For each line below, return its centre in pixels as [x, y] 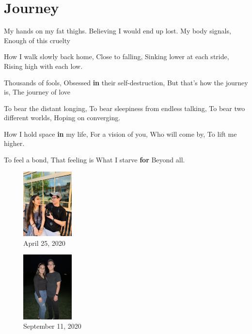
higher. [14, 143]
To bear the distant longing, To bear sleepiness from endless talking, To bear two [125, 108]
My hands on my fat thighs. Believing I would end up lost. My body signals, [118, 31]
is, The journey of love [37, 92]
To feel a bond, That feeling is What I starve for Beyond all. [94, 160]
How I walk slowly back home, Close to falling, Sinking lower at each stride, [117, 56]
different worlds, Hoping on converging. [62, 118]
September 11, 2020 [52, 326]
